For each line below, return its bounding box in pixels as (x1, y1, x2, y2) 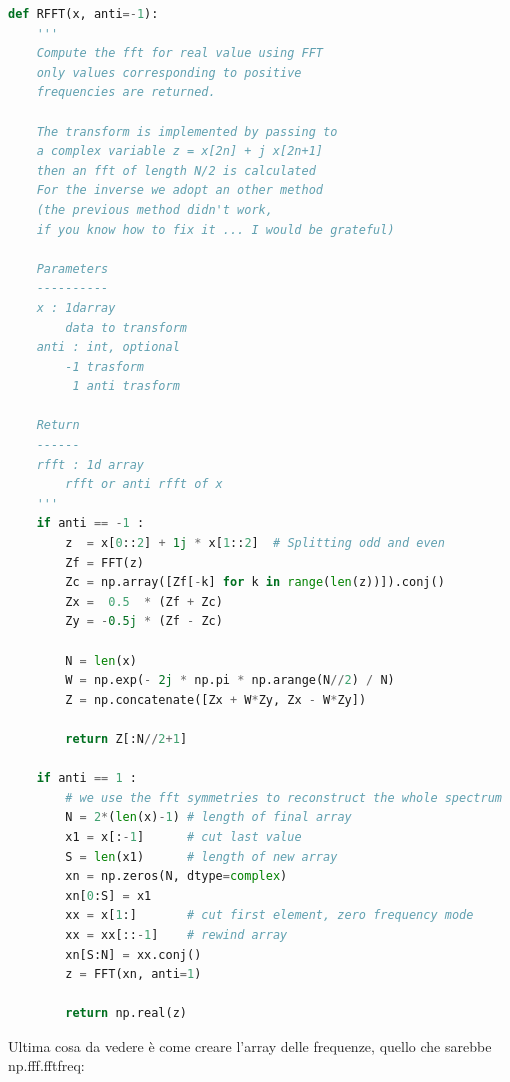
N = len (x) (65, 653, 137, 668)
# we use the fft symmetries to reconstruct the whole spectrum (65, 790, 502, 805)
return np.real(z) (65, 1006, 187, 1021)
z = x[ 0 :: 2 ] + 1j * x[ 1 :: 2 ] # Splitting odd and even (65, 536, 445, 551)
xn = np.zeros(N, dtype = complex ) (65, 869, 288, 884)
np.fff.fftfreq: (8, 1055, 85, 1076)
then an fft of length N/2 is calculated (36, 163, 316, 178)
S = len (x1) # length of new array (65, 849, 338, 864)
